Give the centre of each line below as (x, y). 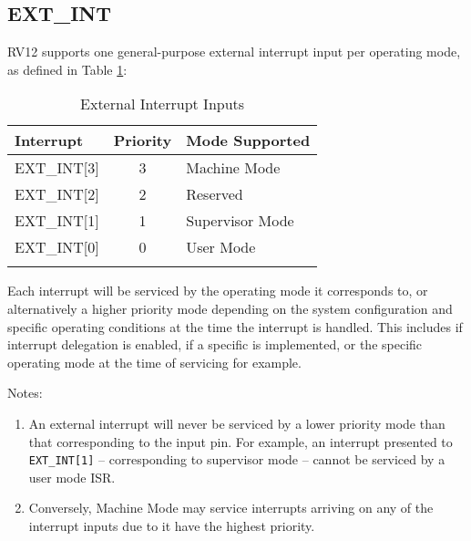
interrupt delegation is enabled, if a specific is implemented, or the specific (215, 344)
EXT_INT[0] (57, 247)
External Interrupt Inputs (163, 104)
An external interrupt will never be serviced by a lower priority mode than (237, 423)
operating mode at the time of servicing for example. (154, 362)
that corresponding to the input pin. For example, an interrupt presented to (241, 441)
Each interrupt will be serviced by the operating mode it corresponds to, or (218, 291)
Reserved (215, 194)
